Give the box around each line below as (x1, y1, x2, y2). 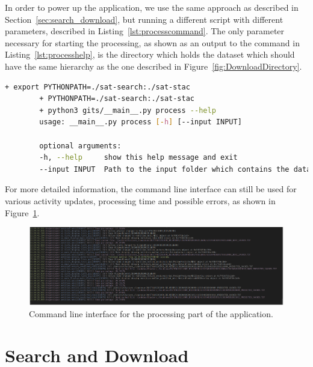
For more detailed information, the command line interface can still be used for (5, 183, 297, 195)
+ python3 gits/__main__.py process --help (39, 106, 216, 115)
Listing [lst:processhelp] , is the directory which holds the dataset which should (5, 48, 295, 61)
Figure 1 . (5, 206, 40, 219)
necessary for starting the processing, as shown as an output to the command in (5, 36, 300, 49)
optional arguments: (39, 141, 122, 150)
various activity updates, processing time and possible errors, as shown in (5, 194, 276, 207)
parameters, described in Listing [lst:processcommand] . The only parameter (5, 25, 285, 37)
